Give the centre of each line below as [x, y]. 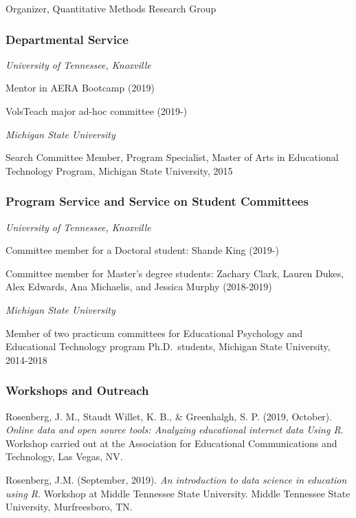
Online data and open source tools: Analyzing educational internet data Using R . [175, 430]
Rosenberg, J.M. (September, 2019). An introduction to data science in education [176, 479]
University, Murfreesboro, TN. [69, 507]
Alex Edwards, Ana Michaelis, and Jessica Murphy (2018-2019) [139, 287]
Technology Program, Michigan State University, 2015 [119, 170]
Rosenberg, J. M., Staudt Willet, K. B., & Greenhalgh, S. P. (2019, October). [169, 416]
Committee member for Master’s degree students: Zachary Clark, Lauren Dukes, [175, 273]
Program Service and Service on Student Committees [157, 201]
